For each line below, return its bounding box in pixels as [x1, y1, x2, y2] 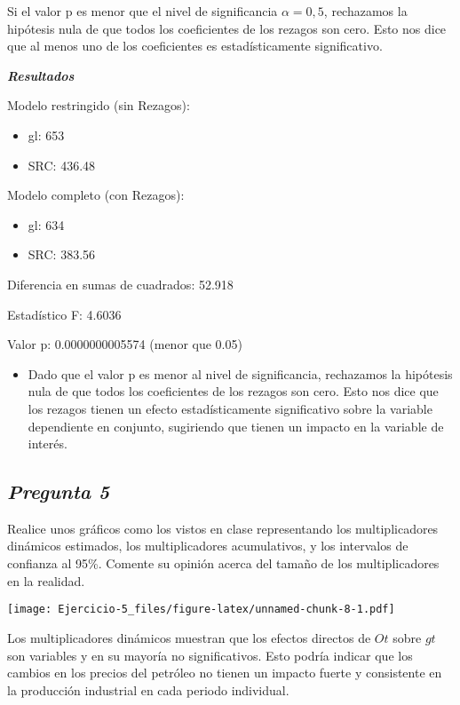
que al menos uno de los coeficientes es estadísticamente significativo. [7, 36, 383, 55]
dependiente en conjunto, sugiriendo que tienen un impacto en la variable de [28, 416, 444, 435]
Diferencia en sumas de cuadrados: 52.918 [7, 274, 234, 293]
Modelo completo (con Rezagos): [7, 186, 185, 204]
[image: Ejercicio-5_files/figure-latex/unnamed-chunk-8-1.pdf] [7, 603, 395, 616]
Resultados [7, 66, 75, 84]
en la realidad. [7, 571, 85, 590]
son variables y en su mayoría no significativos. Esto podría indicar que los [7, 646, 413, 664]
